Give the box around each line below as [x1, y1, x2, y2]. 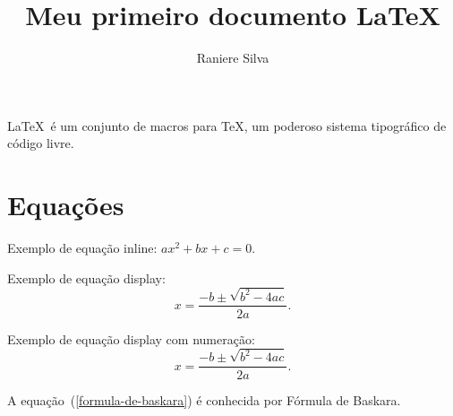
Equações [7, 186, 124, 223]
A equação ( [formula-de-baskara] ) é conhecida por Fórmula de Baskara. [7, 390, 401, 409]
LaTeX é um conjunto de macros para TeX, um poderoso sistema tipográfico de [7, 116, 447, 134]
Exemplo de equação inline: [7, 238, 158, 257]
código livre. [7, 134, 74, 152]
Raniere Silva [196, 48, 269, 67]
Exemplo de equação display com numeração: [7, 329, 255, 348]
